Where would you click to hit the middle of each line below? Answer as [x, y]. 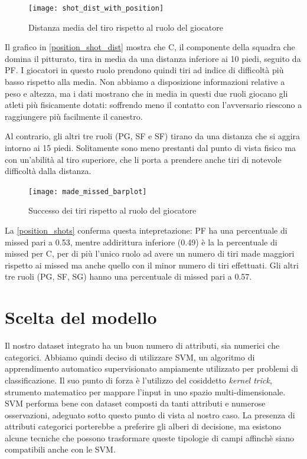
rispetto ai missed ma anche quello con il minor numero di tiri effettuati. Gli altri [152, 265]
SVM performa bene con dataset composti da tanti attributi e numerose [135, 403]
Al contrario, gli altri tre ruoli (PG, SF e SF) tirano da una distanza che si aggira [153, 136]
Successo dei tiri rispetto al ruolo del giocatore [112, 210]
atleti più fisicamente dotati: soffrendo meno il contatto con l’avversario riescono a [153, 105]
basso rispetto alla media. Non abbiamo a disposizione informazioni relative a [145, 82]
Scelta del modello [81, 317]
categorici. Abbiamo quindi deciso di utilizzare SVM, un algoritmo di [130, 357]
